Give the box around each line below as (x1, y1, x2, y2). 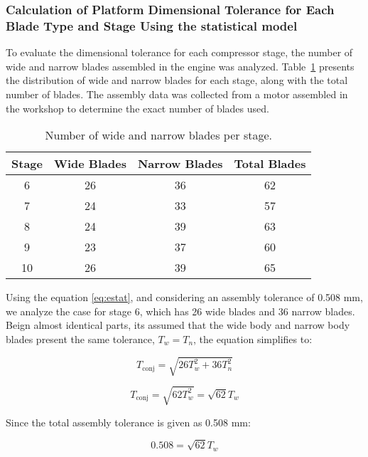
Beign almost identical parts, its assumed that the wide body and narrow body (6, 317, 350, 332)
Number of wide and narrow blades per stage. (45, 127, 272, 144)
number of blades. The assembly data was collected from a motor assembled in (6, 86, 348, 101)
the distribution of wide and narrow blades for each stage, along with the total (6, 73, 348, 88)
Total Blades (234, 155, 306, 172)
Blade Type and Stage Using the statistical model (6, 16, 298, 34)
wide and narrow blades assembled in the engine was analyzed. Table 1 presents (6, 58, 355, 73)
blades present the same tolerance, (6, 331, 155, 346)
